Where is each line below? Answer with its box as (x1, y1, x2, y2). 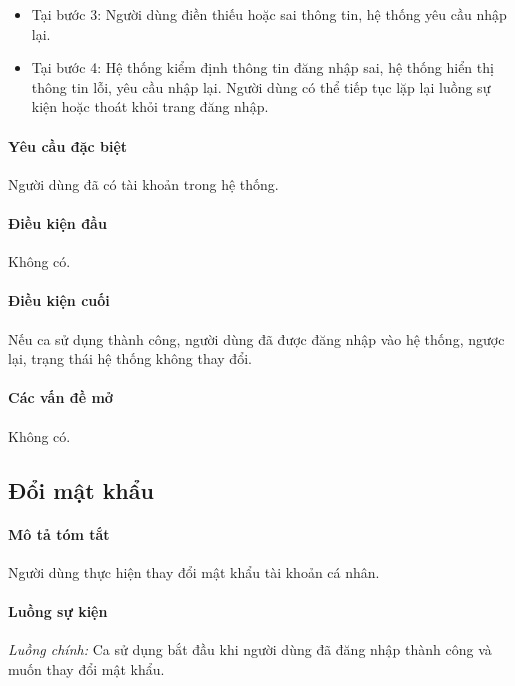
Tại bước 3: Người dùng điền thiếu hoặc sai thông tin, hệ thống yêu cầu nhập (31, 4, 507, 24)
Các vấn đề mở (8, 387, 113, 408)
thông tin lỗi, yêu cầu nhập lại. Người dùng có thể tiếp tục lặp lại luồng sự (31, 76, 491, 97)
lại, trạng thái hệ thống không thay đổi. (8, 348, 252, 369)
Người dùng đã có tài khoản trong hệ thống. (8, 173, 279, 194)
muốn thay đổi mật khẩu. (8, 658, 165, 679)
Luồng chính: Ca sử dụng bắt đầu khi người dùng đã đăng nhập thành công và (8, 639, 492, 660)
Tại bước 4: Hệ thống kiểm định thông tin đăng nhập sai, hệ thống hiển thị (31, 57, 494, 78)
